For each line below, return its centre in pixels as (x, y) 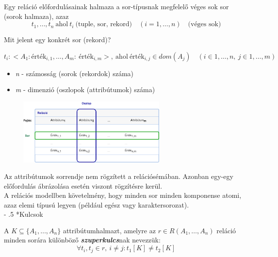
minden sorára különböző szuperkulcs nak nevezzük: (82, 240)
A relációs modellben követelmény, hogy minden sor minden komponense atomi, (123, 195)
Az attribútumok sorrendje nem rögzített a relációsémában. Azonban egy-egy (119, 176)
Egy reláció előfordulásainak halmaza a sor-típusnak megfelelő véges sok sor (116, 6)
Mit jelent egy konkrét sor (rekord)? (57, 40)
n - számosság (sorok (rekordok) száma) (74, 73)
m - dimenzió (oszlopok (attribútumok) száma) (85, 89)
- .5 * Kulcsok (24, 214)
